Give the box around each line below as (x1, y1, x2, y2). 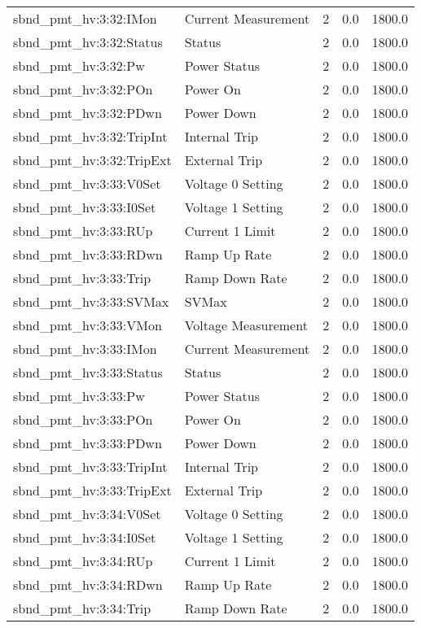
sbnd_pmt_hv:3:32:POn (13, 80, 153, 98)
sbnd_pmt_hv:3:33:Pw (13, 386, 145, 405)
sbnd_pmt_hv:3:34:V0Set (13, 504, 161, 523)
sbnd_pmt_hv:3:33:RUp (13, 221, 153, 240)
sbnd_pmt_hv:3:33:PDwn (13, 434, 162, 452)
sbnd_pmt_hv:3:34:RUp (13, 552, 153, 570)
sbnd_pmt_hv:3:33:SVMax (13, 292, 169, 311)
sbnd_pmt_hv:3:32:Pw (13, 56, 145, 75)
